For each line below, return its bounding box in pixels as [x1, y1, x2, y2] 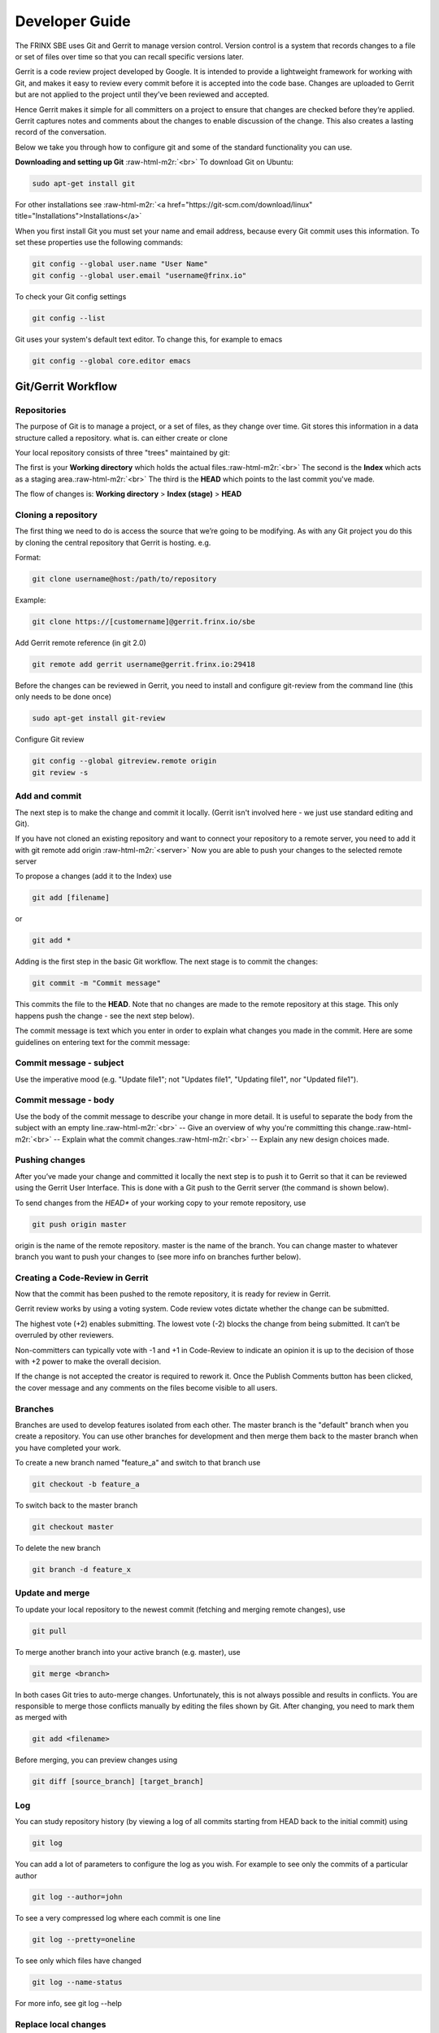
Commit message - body [15, 1095, 115, 1106]
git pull [32, 1626, 67, 1635]
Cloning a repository [15, 509, 98, 520]
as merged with [15, 1713, 67, 1722]
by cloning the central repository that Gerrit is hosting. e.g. [15, 538, 211, 547]
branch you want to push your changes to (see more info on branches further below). [15, 1252, 302, 1261]
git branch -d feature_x [32, 1565, 132, 1574]
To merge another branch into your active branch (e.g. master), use [15, 1647, 241, 1656]
